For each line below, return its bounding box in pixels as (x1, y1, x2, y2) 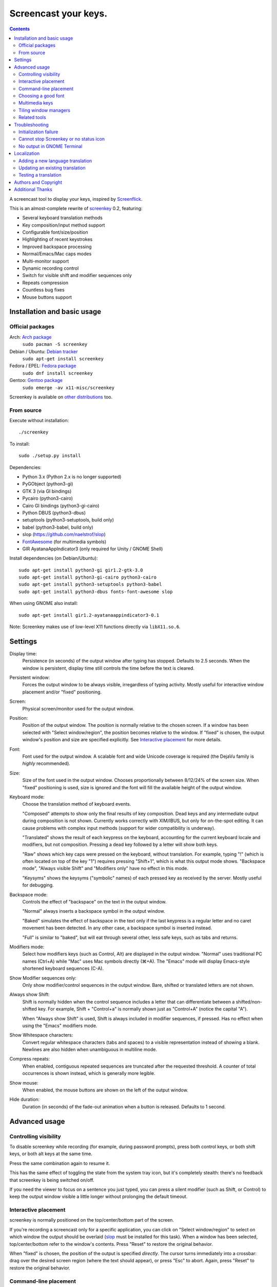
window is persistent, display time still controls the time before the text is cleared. (22, 665, 195, 671)
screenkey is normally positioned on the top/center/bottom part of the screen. (9, 1217, 174, 1223)
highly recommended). (22, 760, 70, 767)
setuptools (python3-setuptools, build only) (22, 517, 114, 523)
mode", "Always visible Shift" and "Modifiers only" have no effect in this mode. (22, 865, 188, 872)
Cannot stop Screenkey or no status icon (18, 136, 105, 142)
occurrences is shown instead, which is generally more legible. (22, 1070, 156, 1076)
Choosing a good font (18, 93, 65, 99)
